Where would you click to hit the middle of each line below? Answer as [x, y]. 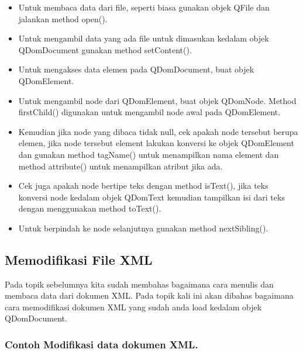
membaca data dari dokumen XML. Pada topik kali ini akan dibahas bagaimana [149, 295]
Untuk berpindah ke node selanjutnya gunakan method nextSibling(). [143, 228]
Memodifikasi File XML [79, 259]
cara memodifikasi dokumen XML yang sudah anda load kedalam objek [133, 307]
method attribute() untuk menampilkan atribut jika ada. [120, 166]
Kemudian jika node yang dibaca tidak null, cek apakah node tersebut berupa [158, 131]
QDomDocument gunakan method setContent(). [105, 49]
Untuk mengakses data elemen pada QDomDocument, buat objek [136, 69]
